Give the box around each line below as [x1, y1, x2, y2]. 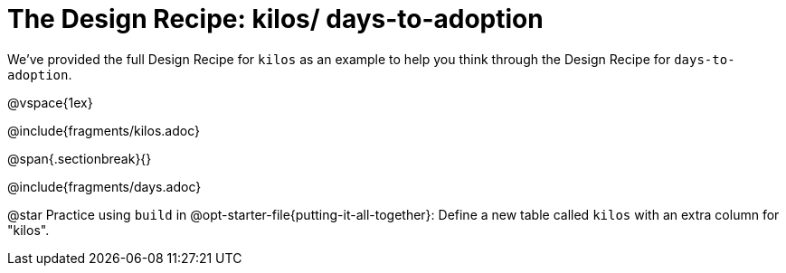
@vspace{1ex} [7, 94, 93, 110]
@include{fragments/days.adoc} [7, 178, 202, 194]
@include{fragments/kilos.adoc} [7, 122, 200, 138]
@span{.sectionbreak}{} [7, 150, 152, 166]
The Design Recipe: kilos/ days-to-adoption [7, 4, 544, 34]
